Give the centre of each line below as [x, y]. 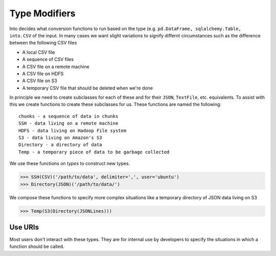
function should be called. [37, 247]
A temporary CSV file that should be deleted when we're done [88, 88]
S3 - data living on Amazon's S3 [60, 138]
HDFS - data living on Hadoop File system [73, 131]
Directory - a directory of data [60, 145]
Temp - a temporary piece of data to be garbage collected [94, 152]
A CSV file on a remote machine [56, 66]
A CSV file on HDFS [43, 74]
